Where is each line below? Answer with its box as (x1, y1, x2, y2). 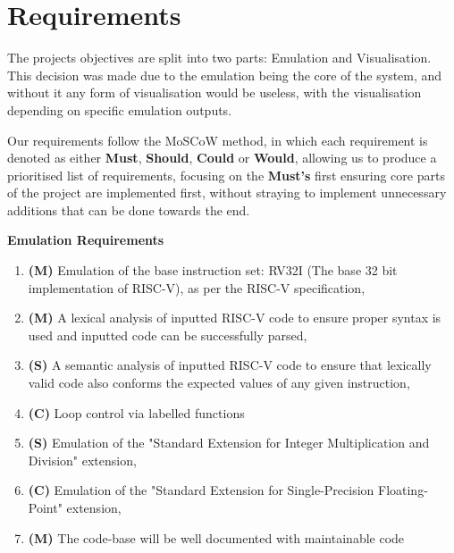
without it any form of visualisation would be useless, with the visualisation (7, 83, 422, 102)
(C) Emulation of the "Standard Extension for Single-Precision (28, 481, 374, 499)
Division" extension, (28, 450, 137, 469)
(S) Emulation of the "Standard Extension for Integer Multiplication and (28, 433, 430, 452)
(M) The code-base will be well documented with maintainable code (28, 528, 405, 547)
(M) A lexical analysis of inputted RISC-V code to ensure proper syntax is (28, 308, 441, 327)
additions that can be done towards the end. (7, 200, 250, 219)
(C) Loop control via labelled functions (28, 403, 245, 422)
